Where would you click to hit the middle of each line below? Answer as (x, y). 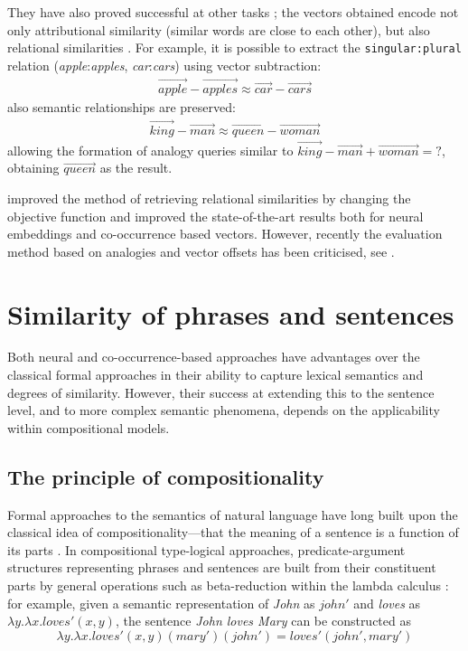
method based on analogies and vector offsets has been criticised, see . (201, 251)
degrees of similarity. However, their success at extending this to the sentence (221, 392)
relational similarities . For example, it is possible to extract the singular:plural (234, 47)
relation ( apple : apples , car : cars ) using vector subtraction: (164, 65)
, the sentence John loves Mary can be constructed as (263, 621)
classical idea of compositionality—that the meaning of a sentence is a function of (233, 532)
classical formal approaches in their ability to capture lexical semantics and (215, 375)
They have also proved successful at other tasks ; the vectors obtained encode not (233, 12)
